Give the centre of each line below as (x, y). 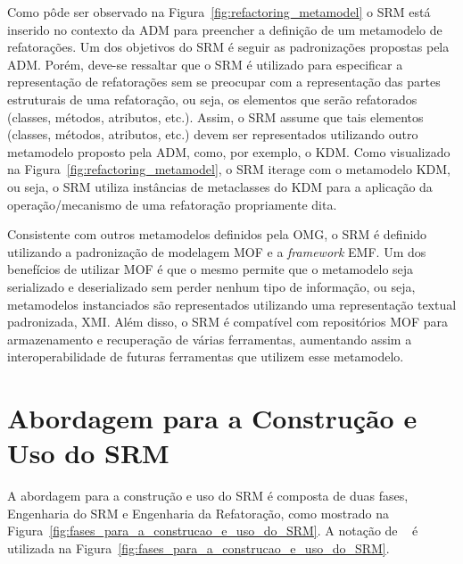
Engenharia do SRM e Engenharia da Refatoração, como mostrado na (198, 513)
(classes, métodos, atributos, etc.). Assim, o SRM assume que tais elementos (215, 116)
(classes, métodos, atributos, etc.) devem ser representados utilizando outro (213, 134)
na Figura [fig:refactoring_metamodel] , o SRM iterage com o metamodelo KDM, (229, 169)
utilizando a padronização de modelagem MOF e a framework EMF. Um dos (217, 251)
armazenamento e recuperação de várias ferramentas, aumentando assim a (210, 339)
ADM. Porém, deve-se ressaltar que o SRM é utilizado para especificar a (205, 64)
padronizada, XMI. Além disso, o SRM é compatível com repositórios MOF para (227, 322)
